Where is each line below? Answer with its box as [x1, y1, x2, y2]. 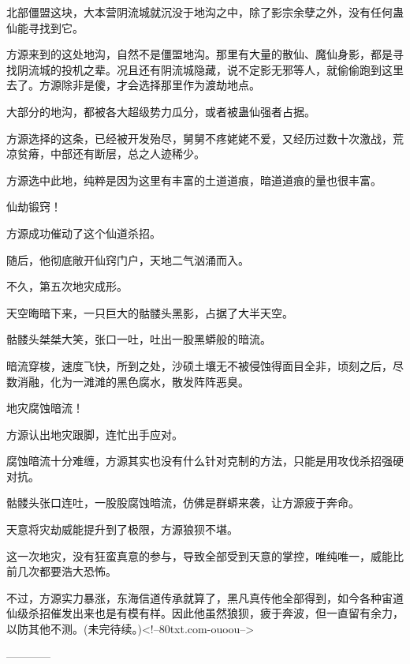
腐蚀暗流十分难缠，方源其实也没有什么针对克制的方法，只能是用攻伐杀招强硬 [6, 452, 404, 469]
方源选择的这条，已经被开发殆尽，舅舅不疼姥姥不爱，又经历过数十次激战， [6, 129, 393, 146]
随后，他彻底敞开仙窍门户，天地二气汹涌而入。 [6, 251, 249, 268]
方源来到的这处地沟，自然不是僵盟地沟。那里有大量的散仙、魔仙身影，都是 [6, 46, 393, 62]
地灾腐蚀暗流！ [6, 400, 84, 416]
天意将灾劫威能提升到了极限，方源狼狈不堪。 [6, 521, 238, 538]
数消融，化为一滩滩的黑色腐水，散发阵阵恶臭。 [6, 373, 249, 389]
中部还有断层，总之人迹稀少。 [50, 145, 205, 162]
